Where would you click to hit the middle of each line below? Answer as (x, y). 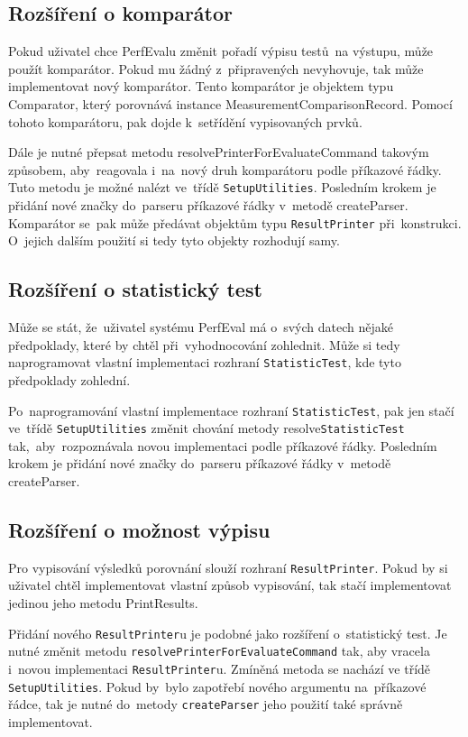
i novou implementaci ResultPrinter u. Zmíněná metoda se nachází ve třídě (220, 668)
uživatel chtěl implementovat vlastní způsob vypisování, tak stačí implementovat (230, 585)
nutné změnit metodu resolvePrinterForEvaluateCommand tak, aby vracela (219, 651)
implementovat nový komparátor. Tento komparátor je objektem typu (201, 86)
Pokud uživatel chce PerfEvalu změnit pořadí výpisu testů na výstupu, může (221, 51)
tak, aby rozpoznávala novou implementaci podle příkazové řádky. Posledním (223, 445)
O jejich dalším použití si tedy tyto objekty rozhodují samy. (174, 240)
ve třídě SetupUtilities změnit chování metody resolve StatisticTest (206, 428)
